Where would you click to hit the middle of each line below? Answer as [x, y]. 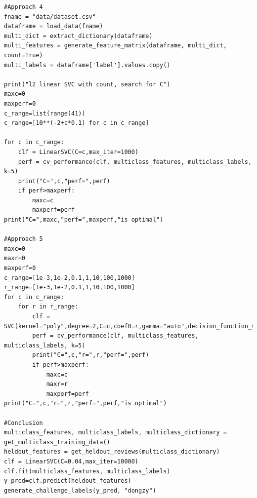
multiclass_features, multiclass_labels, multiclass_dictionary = [116, 433]
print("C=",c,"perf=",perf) [64, 181]
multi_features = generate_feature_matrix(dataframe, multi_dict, [116, 46]
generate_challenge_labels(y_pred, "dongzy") [80, 490]
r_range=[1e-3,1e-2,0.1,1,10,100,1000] [69, 287]
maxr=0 [15, 258]
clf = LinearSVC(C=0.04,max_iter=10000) [71, 461]
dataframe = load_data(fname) [54, 26]
